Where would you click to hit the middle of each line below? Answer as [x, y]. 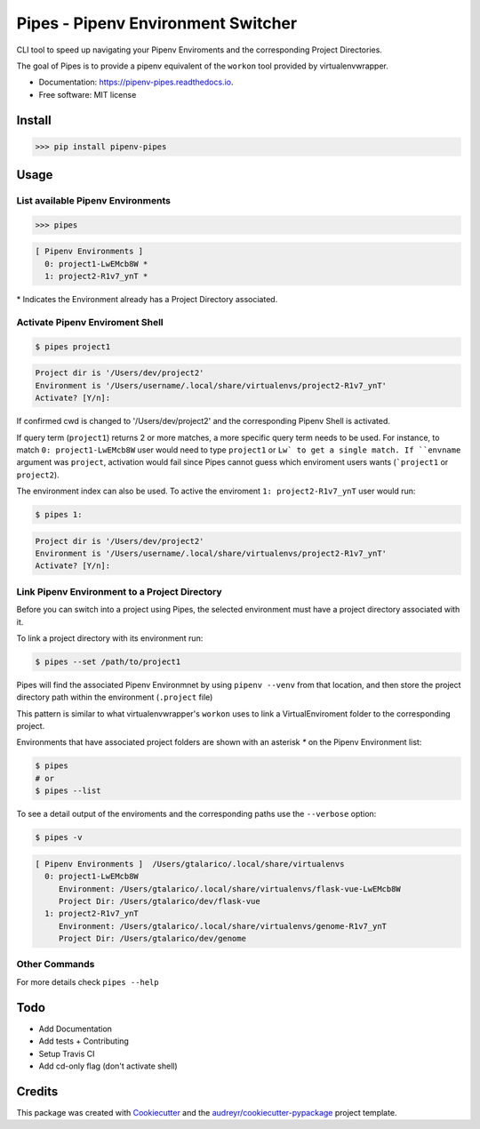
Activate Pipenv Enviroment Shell [90, 322]
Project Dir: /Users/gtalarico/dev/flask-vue [160, 901]
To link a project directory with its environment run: [110, 638]
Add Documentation [76, 1029]
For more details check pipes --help [88, 981]
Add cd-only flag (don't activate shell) [108, 1066]
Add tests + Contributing [84, 1041]
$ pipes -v [59, 837]
